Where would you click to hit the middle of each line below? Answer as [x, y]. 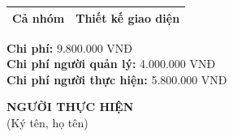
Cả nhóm [39, 17]
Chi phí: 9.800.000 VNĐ [70, 47]
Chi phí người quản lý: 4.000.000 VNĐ [111, 64]
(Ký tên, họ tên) [47, 122]
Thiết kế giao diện [128, 17]
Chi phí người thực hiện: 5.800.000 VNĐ [117, 79]
